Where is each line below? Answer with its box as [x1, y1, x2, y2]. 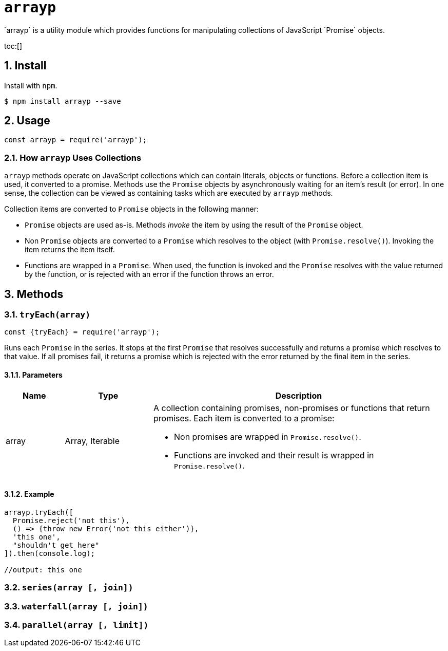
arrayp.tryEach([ [4, 508, 73, 516]
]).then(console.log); [4, 549, 95, 557]
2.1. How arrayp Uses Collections [4, 152, 142, 163]
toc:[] [4, 41, 23, 50]
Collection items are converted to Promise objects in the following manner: [4, 204, 259, 214]
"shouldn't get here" [12, 541, 100, 549]
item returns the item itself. [25, 245, 115, 254]
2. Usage [4, 114, 50, 127]
